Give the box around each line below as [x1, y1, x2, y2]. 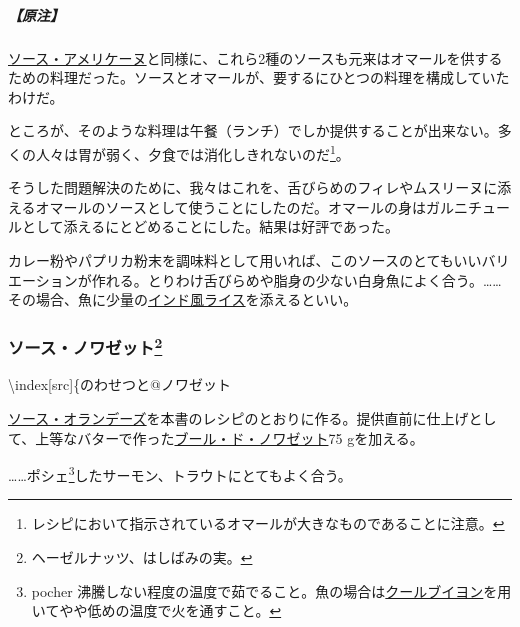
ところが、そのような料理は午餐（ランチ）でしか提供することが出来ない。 [8, 120, 498, 141]
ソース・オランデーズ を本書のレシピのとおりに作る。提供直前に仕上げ [8, 408, 469, 429]
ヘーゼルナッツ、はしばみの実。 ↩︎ [31, 547, 253, 568]
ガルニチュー [426, 196, 511, 217]
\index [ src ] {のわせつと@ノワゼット [8, 374, 232, 395]
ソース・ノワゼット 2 [8, 332, 163, 360]
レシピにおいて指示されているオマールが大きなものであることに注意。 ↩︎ [31, 513, 505, 534]
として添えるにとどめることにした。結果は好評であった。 [21, 216, 400, 237]
